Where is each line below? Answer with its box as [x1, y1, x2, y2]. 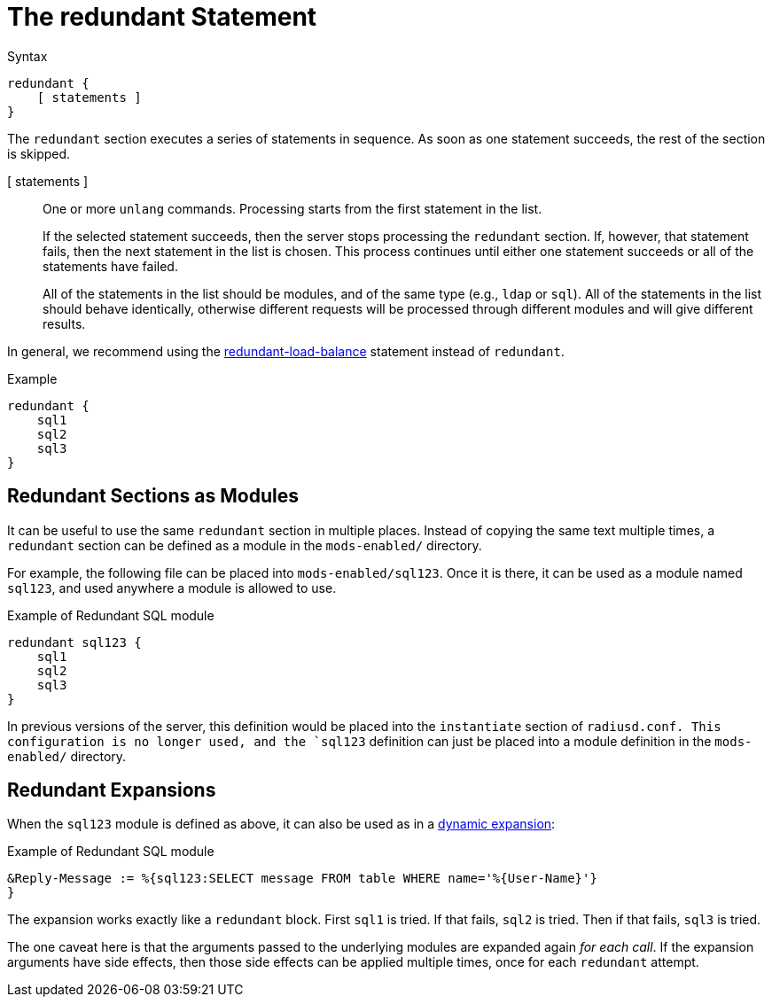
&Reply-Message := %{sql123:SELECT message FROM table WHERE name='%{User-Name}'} [7, 871, 597, 886]
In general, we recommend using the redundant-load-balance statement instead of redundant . [7, 343, 565, 359]
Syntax [7, 48, 48, 64]
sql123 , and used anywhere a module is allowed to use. [7, 580, 337, 595]
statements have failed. [43, 258, 178, 274]
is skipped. [7, 145, 71, 161]
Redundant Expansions [7, 779, 216, 802]
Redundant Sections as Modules [7, 485, 299, 508]
